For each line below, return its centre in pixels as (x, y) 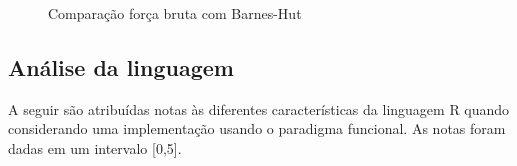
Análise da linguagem (121, 66)
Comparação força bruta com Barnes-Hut (175, 13)
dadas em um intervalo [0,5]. (95, 147)
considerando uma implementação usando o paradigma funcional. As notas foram (257, 128)
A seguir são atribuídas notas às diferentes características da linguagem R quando (259, 108)
